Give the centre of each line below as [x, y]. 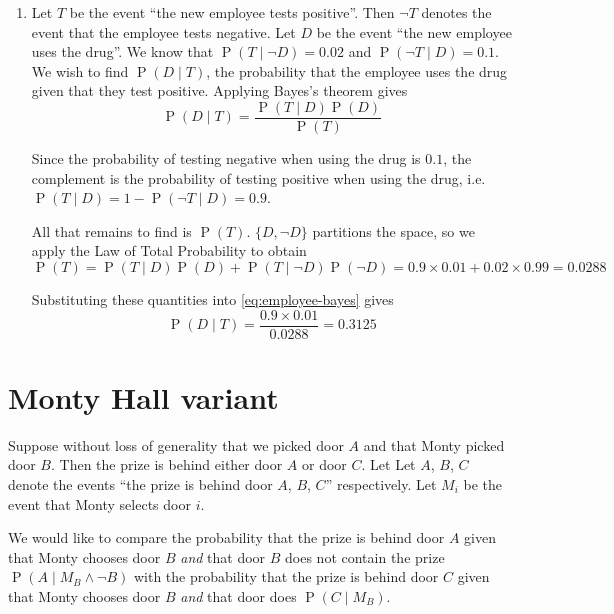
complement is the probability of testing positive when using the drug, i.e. [258, 177]
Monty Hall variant [143, 396]
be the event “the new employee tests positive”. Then [232, 12]
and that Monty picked [434, 444]
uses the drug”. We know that [122, 51]
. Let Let [388, 464]
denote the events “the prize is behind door [140, 483]
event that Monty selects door [99, 503]
